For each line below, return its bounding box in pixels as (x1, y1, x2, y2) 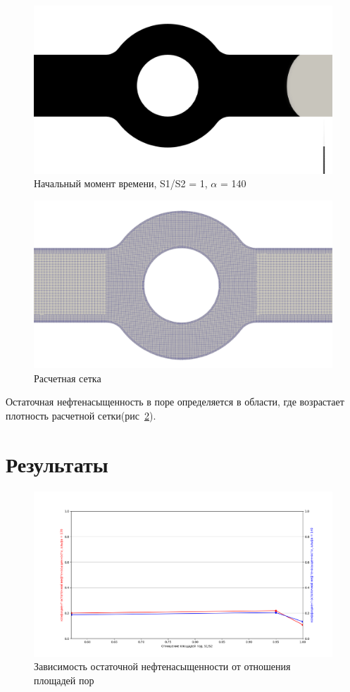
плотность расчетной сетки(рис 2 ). (6, 408, 156, 422)
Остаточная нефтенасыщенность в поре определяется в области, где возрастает (6, 394, 344, 409)
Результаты (6, 449, 108, 478)
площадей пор (34, 672, 94, 687)
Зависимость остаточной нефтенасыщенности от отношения (34, 659, 291, 674)
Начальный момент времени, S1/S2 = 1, (34, 176, 208, 191)
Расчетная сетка (34, 370, 101, 385)
